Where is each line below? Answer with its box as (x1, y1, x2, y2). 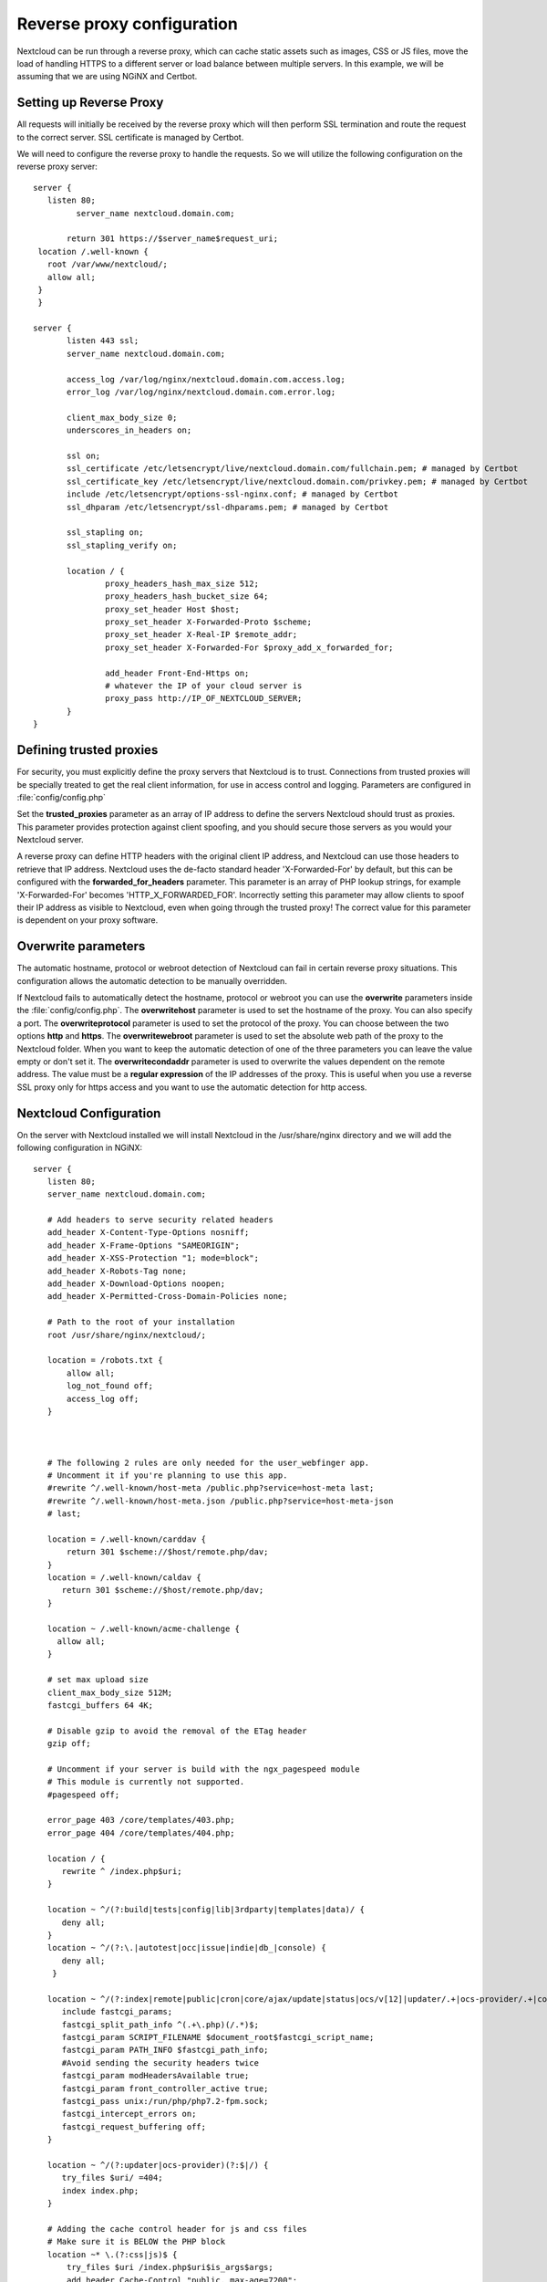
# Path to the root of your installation (46, 1317, 236, 1327)
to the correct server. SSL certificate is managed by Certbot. (16, 131, 244, 142)
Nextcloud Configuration (16, 1105, 161, 1121)
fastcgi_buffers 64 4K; (46, 1700, 154, 1711)
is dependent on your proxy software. (16, 915, 159, 926)
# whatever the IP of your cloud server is (105, 681, 303, 691)
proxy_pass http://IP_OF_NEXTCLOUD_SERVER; (105, 694, 303, 704)
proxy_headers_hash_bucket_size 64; (105, 591, 269, 602)
